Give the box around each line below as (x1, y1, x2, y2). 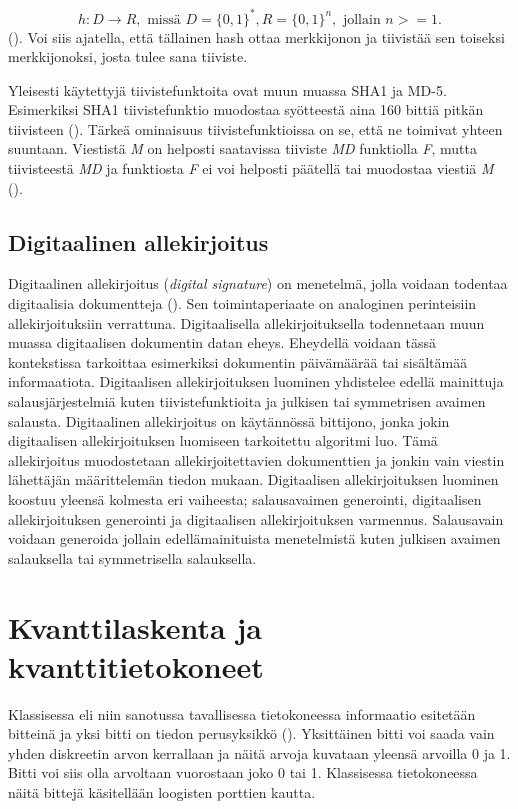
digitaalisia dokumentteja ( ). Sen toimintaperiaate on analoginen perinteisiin (8, 293, 477, 314)
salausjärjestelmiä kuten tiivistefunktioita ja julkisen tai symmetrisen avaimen (8, 391, 486, 412)
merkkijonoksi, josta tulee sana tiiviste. (8, 46, 248, 67)
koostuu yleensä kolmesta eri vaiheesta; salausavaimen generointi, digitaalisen (8, 488, 482, 509)
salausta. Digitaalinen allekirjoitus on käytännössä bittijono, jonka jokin (8, 410, 450, 431)
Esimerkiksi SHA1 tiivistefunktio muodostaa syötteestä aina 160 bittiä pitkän (8, 99, 484, 120)
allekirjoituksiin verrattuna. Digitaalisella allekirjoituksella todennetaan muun (8, 312, 485, 333)
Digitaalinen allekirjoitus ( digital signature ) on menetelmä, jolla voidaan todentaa (8, 273, 508, 294)
